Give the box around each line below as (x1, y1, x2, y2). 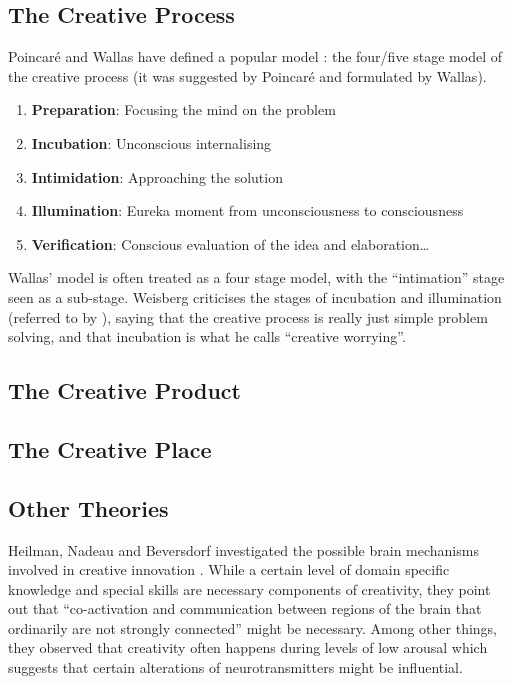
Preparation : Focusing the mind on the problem (31, 99, 336, 120)
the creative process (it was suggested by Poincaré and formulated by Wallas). (8, 65, 487, 86)
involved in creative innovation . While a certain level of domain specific (8, 559, 450, 580)
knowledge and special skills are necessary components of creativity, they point (8, 578, 491, 599)
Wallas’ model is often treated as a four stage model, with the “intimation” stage (8, 267, 505, 288)
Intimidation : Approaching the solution (31, 166, 283, 187)
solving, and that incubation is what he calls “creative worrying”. (8, 326, 406, 347)
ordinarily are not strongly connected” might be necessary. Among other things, (8, 617, 498, 638)
